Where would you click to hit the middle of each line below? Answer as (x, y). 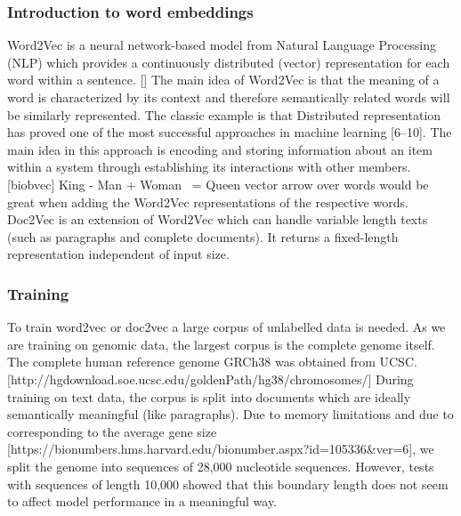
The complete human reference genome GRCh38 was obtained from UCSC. (212, 362)
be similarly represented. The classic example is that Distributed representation (224, 114)
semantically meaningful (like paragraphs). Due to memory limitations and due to (230, 414)
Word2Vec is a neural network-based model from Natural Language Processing (222, 45)
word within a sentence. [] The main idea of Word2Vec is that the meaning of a (223, 80)
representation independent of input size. (118, 254)
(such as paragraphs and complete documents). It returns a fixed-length (203, 236)
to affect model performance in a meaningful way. (142, 501)
